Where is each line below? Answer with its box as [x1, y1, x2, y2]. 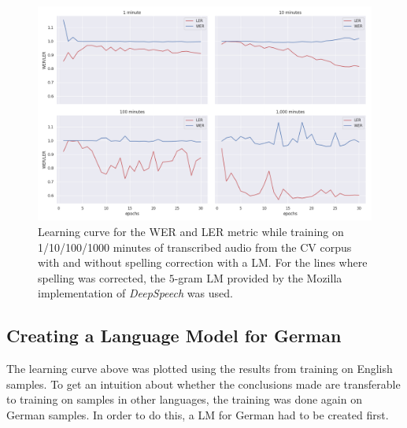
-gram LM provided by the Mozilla [174, 269, 342, 286]
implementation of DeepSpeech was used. [38, 285, 233, 301]
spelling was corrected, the [38, 269, 165, 286]
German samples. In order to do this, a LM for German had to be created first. [6, 407, 389, 422]
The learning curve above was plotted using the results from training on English [6, 360, 393, 377]
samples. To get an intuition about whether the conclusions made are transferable [6, 375, 401, 392]
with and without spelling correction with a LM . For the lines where [38, 254, 368, 271]
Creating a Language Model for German [6, 323, 342, 348]
